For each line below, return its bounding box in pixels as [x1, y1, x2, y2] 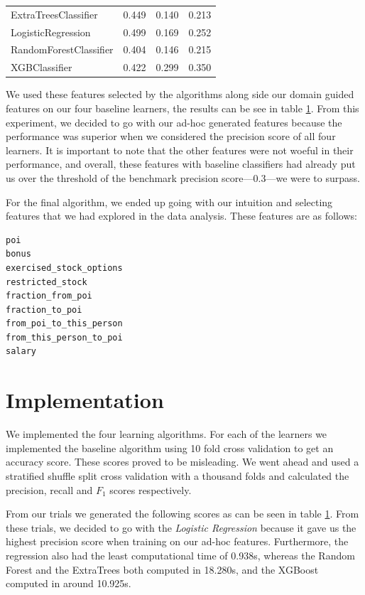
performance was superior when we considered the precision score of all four [6, 129, 336, 144]
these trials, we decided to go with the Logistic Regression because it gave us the [6, 520, 356, 535]
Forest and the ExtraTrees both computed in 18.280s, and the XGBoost [6, 562, 319, 577]
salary [6, 346, 36, 357]
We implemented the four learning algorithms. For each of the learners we [6, 427, 327, 441]
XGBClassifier [11, 60, 72, 75]
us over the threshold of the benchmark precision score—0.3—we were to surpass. [6, 170, 360, 185]
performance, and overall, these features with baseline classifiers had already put [6, 156, 356, 171]
